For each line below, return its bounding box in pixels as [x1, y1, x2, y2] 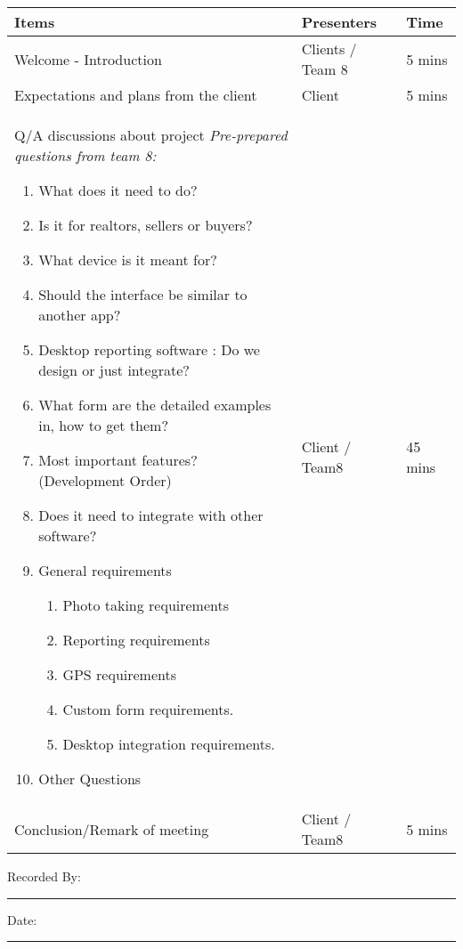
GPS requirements [62, 664, 177, 685]
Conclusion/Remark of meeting [14, 818, 209, 839]
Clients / [301, 38, 357, 59]
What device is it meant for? [38, 249, 217, 270]
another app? [38, 304, 121, 325]
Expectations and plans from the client [14, 85, 257, 105]
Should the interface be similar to [38, 284, 248, 304]
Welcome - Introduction [14, 48, 162, 69]
